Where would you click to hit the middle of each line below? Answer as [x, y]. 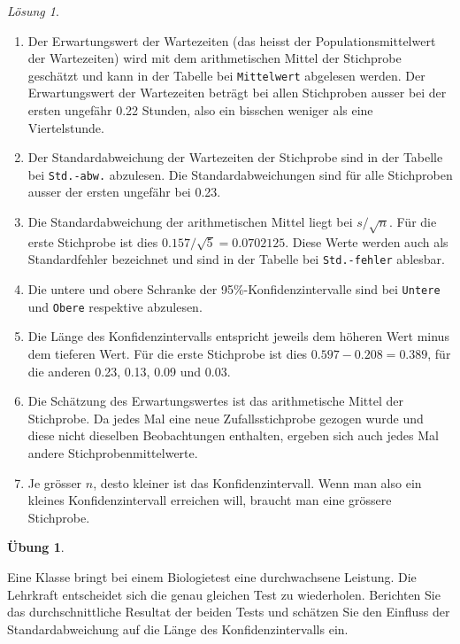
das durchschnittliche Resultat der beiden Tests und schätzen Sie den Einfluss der [229, 612]
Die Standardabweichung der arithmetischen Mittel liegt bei [190, 222]
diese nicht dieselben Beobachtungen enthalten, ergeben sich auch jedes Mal [233, 435]
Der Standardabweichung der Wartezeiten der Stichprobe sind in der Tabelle [235, 157]
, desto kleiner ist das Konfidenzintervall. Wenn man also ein [257, 482]
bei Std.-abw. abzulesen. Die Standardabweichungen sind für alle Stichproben [240, 174]
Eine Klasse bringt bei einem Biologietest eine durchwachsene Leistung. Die [212, 576]
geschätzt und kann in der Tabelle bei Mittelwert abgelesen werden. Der [226, 75]
